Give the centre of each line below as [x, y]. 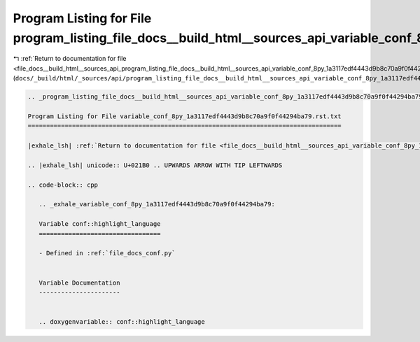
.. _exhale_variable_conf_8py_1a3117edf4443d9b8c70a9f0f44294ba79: [157, 204]
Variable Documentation [79, 283]
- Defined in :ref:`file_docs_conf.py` [107, 253]
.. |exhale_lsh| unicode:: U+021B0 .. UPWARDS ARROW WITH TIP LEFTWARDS [155, 165]
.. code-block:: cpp [63, 185]
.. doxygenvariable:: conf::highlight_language [122, 322]
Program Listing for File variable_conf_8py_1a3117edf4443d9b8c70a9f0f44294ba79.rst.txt [185, 116]
